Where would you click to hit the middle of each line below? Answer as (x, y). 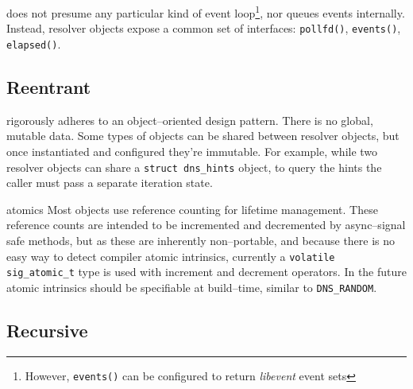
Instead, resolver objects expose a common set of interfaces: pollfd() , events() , (204, 28)
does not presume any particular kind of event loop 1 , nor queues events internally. (206, 12)
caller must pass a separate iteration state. (110, 183)
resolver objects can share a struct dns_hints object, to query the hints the (194, 167)
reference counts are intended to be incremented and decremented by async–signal (206, 225)
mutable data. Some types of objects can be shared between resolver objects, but (203, 136)
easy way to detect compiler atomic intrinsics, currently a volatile (171, 256)
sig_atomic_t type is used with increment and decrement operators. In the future (206, 272)
